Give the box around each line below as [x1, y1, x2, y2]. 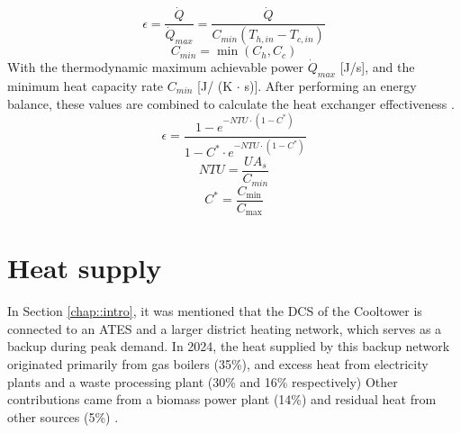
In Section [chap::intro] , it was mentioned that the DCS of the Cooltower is [7, 302, 422, 320]
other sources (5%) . [7, 407, 119, 426]
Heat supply [7, 249, 162, 286]
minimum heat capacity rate [7, 76, 164, 95]
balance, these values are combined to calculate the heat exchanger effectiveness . [7, 94, 455, 113]
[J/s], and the [339, 58, 415, 77]
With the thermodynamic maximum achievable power [7, 58, 304, 77]
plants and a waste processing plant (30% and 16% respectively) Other [7, 372, 398, 391]
